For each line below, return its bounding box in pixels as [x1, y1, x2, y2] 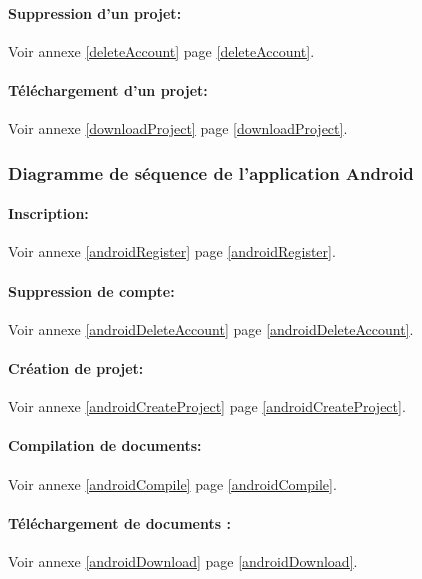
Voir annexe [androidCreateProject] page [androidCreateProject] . [8, 396, 406, 417]
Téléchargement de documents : [8, 512, 231, 533]
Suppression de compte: [8, 280, 175, 301]
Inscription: [8, 203, 89, 224]
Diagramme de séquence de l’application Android [8, 160, 414, 185]
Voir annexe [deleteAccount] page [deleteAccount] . [8, 40, 315, 61]
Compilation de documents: [8, 435, 202, 456]
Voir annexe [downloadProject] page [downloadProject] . [8, 118, 348, 139]
